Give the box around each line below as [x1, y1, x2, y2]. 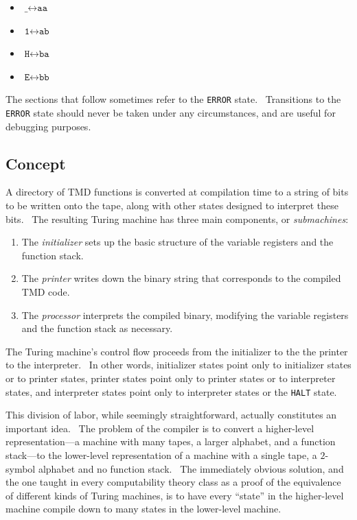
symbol [5, 461, 36, 475]
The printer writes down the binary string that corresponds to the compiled [21, 271, 341, 285]
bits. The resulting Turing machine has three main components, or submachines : [5, 211, 349, 226]
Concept [5, 152, 66, 174]
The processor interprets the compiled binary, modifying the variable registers [21, 307, 349, 322]
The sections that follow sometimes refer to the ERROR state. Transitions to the [5, 92, 341, 106]
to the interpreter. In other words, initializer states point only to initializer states [5, 357, 352, 372]
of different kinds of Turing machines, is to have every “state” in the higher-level [5, 488, 344, 502]
